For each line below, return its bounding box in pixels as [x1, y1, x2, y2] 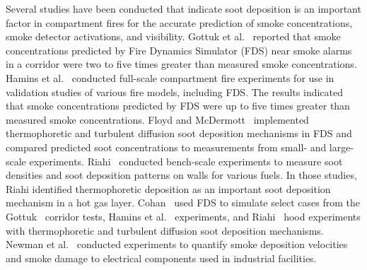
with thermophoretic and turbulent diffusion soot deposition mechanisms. [6, 223, 324, 237]
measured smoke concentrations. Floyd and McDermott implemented [6, 112, 309, 127]
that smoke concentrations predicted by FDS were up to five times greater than [6, 98, 350, 113]
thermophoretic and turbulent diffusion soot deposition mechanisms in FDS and [6, 126, 352, 141]
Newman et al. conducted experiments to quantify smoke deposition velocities [6, 237, 348, 252]
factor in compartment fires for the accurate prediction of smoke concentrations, [6, 15, 353, 30]
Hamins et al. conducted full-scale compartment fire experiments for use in [6, 70, 334, 85]
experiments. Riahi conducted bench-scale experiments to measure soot [29, 153, 343, 168]
